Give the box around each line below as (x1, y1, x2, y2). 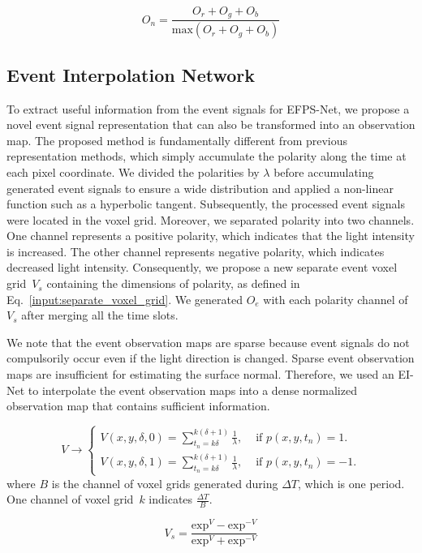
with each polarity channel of (263, 290, 408, 307)
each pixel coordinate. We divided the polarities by (6, 163, 260, 180)
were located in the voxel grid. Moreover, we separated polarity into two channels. (6, 211, 415, 228)
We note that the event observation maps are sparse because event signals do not (6, 333, 410, 350)
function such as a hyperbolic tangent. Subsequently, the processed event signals (6, 195, 406, 212)
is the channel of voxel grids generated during (51, 474, 278, 491)
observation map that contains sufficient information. (6, 397, 270, 414)
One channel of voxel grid (6, 491, 134, 508)
